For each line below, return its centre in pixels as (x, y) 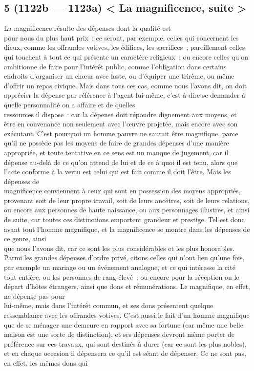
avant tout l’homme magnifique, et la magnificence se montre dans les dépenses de (127, 229)
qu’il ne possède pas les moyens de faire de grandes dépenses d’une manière (116, 143)
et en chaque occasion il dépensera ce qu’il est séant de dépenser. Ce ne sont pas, (125, 353)
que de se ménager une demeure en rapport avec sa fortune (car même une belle (124, 324)
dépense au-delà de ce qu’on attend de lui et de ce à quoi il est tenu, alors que (121, 162)
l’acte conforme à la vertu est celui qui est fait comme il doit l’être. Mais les (117, 172)
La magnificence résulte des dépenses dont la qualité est (87, 28)
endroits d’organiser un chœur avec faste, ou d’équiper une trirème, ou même (119, 76)
